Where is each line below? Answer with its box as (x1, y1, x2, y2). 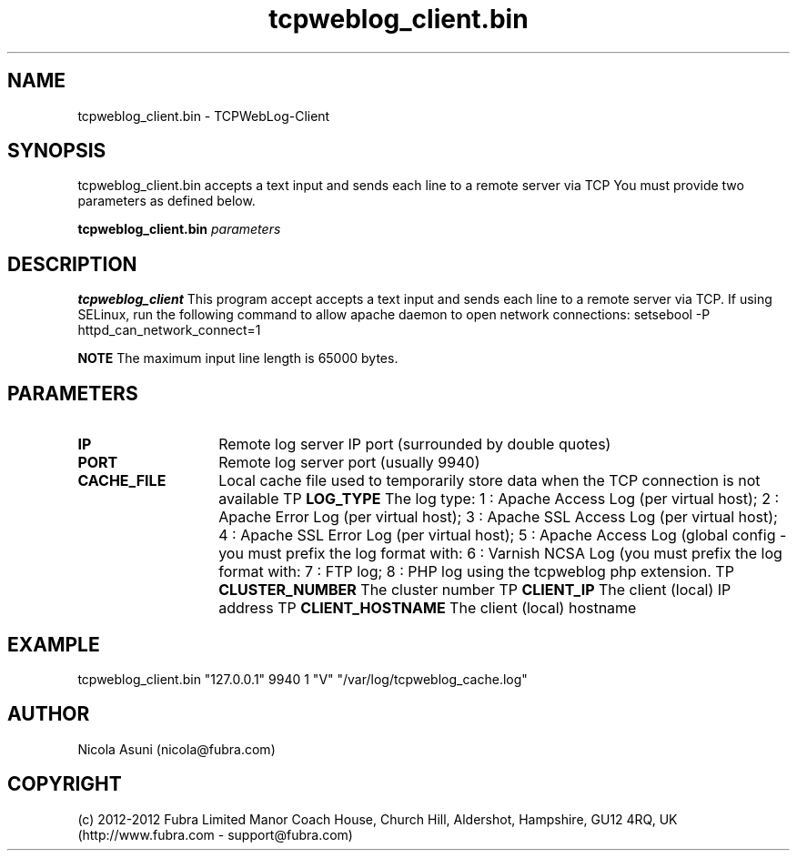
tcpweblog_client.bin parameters (77, 221, 281, 237)
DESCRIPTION (7, 252, 137, 276)
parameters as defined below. (77, 193, 256, 209)
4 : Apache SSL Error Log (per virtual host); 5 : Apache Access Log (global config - (218, 526, 787, 545)
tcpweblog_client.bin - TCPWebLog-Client (77, 107, 330, 124)
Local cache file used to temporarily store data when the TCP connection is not (218, 471, 761, 490)
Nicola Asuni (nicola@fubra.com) (77, 741, 276, 757)
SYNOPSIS (7, 139, 106, 163)
